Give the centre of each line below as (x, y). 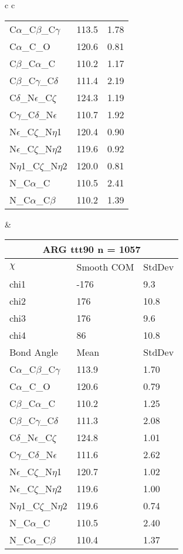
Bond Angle (34, 352)
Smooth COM (105, 267)
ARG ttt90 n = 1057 (91, 249)
